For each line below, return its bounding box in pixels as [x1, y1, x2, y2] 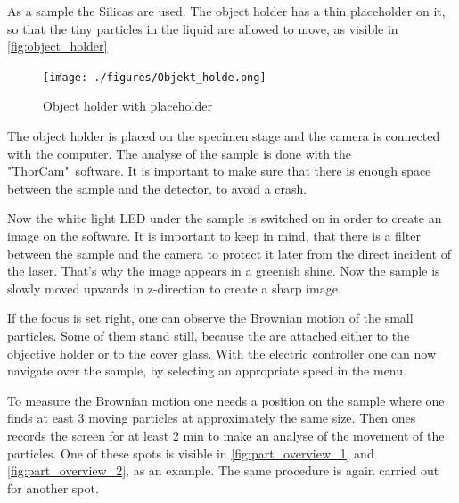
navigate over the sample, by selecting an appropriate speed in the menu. [7, 361, 406, 380]
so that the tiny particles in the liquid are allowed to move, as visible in [7, 19, 398, 37]
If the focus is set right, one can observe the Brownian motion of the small [7, 309, 414, 327]
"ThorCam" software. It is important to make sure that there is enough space [7, 161, 431, 180]
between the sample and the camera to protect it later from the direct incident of [7, 243, 452, 262]
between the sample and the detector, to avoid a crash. [7, 178, 307, 197]
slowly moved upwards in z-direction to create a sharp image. [7, 278, 341, 297]
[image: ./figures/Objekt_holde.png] [43, 70, 266, 84]
